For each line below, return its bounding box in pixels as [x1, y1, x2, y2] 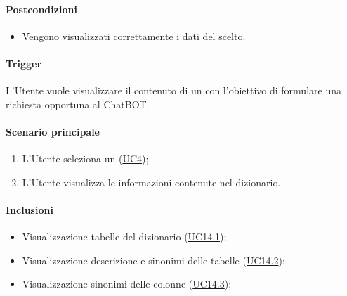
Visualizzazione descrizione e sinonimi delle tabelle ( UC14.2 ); [22, 252, 285, 267]
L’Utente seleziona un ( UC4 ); [22, 151, 149, 166]
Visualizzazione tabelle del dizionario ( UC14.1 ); [22, 229, 227, 244]
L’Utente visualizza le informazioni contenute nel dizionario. [22, 174, 281, 189]
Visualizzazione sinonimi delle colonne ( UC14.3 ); [22, 276, 232, 291]
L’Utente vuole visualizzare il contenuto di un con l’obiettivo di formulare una [6, 83, 341, 98]
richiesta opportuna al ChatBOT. [6, 96, 150, 111]
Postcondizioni [6, 1, 77, 16]
